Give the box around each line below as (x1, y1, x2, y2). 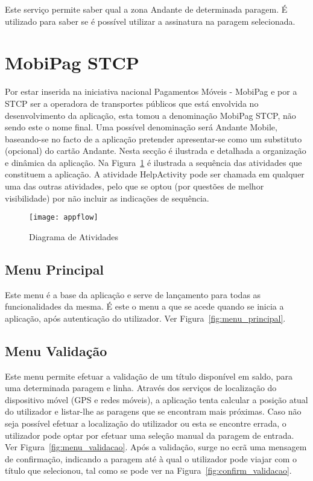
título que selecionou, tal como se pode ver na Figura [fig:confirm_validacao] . (5, 464, 292, 477)
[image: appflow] (29, 213, 98, 222)
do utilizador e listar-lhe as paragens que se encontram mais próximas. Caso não (5, 405, 302, 418)
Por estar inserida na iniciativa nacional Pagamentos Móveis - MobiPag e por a (5, 85, 297, 98)
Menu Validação (5, 341, 107, 360)
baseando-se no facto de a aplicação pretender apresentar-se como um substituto (5, 132, 302, 145)
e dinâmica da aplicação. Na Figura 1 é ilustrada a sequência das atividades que (5, 156, 302, 168)
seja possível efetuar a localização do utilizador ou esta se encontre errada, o (5, 417, 286, 430)
